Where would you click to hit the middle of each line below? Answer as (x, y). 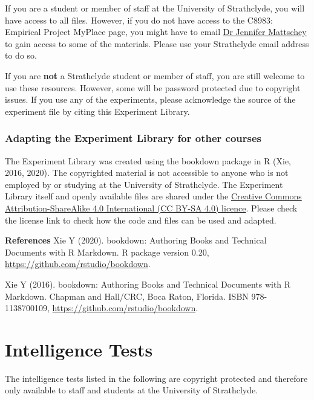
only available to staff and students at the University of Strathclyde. (132, 390)
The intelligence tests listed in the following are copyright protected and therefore (156, 378)
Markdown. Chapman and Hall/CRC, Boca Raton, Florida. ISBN (127, 296)
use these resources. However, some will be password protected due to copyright (153, 87)
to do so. (21, 55)
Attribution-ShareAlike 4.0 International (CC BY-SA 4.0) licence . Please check (151, 208)
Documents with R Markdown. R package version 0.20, (107, 252)
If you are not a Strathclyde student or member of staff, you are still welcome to (155, 75)
